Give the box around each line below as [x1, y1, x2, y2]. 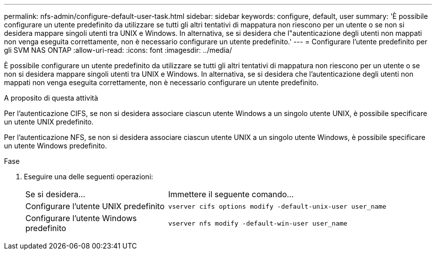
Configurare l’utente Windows [25, 213, 137, 223]
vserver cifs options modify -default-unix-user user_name [168, 202, 387, 210]
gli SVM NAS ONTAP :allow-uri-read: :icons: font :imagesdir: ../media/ [4, 46, 232, 54]
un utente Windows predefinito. [4, 141, 107, 150]
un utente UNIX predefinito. [4, 118, 94, 126]
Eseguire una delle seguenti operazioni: [24, 172, 153, 181]
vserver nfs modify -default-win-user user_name [168, 219, 347, 227]
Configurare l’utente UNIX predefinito [25, 201, 165, 211]
